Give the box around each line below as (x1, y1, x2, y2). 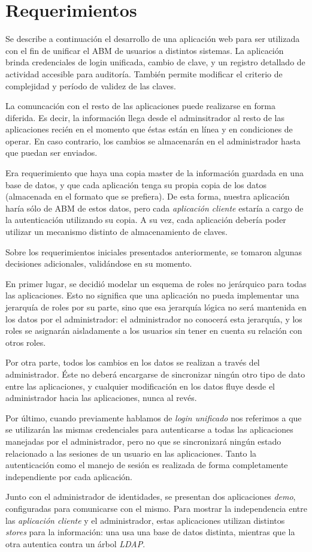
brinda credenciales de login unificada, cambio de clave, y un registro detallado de (5, 56, 305, 68)
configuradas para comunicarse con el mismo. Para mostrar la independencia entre (5, 502, 307, 514)
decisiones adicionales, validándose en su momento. (5, 257, 192, 270)
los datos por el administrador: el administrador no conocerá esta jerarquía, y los (5, 312, 302, 325)
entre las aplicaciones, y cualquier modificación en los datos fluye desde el (5, 379, 275, 392)
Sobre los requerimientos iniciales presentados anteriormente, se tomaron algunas (5, 245, 302, 258)
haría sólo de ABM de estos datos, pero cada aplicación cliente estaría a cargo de (5, 201, 304, 214)
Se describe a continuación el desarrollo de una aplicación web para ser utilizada (5, 32, 300, 45)
